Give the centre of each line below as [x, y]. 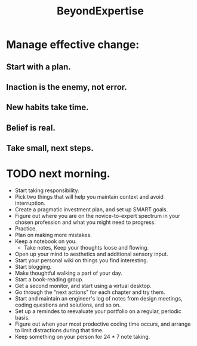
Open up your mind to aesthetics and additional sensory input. [91, 254]
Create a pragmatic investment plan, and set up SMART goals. [91, 210]
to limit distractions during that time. [59, 330]
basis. [22, 318]
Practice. [26, 229]
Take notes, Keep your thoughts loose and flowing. [86, 248]
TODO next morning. [58, 174]
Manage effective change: [73, 45]
